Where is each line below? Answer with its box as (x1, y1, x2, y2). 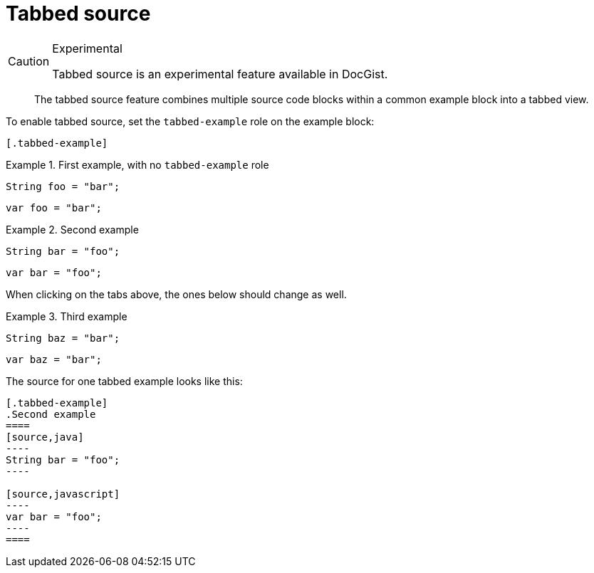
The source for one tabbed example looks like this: (6, 374, 243, 387)
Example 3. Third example (6, 310, 127, 322)
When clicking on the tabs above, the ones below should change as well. (6, 288, 347, 300)
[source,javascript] (6, 488, 120, 500)
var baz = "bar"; (6, 353, 102, 365)
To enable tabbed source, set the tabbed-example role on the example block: (6, 115, 375, 127)
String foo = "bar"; (6, 180, 120, 192)
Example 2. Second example (6, 223, 139, 236)
